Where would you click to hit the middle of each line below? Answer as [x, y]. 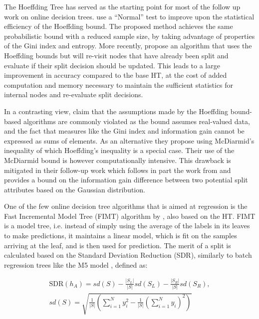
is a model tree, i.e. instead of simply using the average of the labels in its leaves [127, 226]
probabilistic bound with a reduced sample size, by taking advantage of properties [129, 36]
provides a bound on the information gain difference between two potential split [126, 180]
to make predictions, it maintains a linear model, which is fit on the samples [121, 236]
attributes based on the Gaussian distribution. [75, 189]
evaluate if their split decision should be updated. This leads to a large [112, 65]
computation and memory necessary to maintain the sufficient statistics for [119, 84]
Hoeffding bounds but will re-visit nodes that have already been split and [116, 55]
